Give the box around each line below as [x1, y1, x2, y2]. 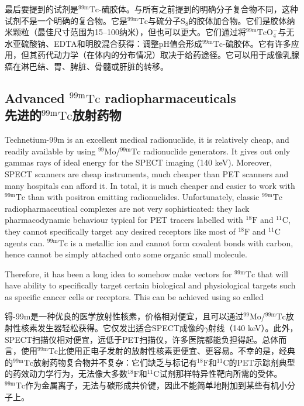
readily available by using [5, 144, 96, 157]
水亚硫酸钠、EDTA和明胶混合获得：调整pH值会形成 [5, 37, 202, 49]
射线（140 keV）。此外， [208, 322, 298, 334]
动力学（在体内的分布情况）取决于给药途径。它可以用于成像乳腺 [53, 49, 299, 61]
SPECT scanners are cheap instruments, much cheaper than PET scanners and [5, 167, 289, 180]
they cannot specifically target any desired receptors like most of [5, 225, 236, 237]
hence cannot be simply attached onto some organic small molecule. [5, 248, 247, 260]
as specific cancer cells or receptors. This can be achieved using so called [5, 290, 264, 302]
